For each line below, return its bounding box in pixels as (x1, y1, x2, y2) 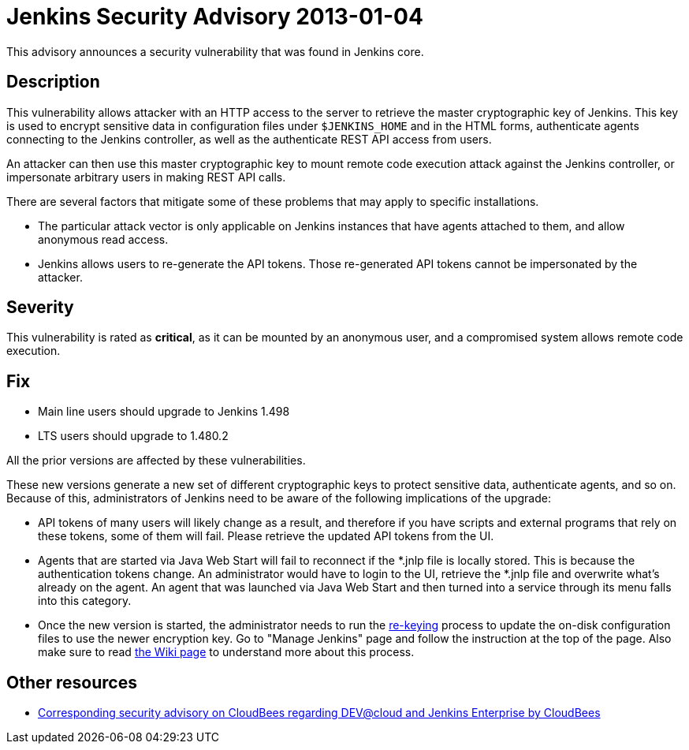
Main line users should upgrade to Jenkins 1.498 (38, 405, 290, 419)
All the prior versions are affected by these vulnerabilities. (6, 453, 306, 468)
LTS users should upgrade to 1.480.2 (38, 429, 229, 443)
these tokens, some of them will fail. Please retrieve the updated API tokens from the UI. (38, 529, 494, 543)
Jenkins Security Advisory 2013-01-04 (6, 3, 423, 30)
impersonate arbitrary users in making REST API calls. (6, 170, 286, 184)
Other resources (6, 672, 137, 692)
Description (6, 72, 100, 92)
